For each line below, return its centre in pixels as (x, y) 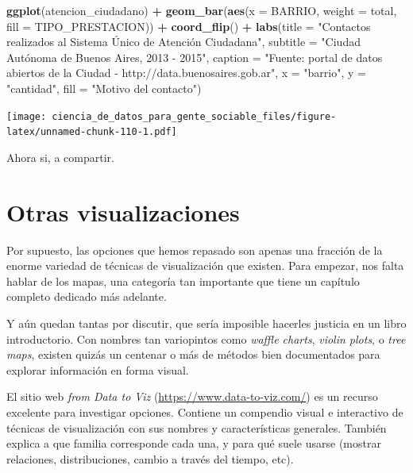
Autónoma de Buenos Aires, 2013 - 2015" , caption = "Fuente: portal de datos (195, 57)
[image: (27, 116)
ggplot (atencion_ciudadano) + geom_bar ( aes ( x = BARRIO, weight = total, (202, 10)
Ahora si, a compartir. (60, 157)
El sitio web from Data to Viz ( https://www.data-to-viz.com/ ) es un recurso (192, 396)
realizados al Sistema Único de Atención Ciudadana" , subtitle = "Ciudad (183, 42)
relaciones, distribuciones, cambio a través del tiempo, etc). (150, 458)
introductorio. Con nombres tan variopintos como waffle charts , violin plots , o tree (206, 338)
